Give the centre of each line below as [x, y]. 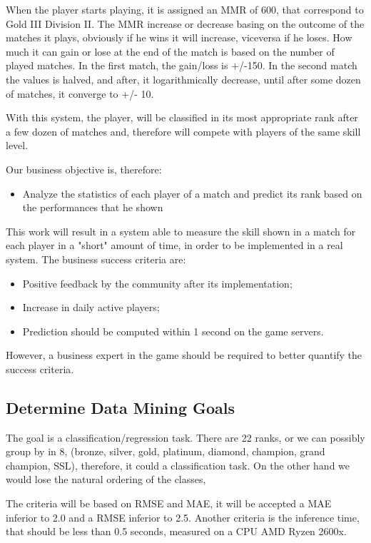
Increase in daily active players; [91, 307]
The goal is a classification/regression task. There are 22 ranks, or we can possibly [185, 437]
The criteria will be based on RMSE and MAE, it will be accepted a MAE [169, 503]
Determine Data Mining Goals [121, 407]
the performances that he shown [93, 207]
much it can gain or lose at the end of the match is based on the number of [170, 51]
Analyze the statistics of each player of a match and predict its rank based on [192, 193]
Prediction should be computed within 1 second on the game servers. [173, 331]
